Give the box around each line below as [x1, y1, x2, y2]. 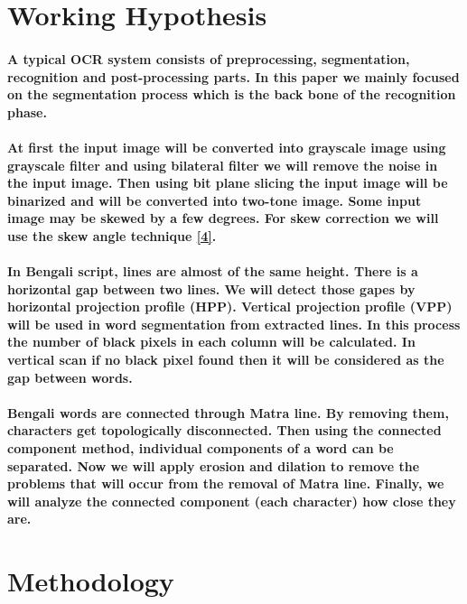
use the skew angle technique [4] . [7, 226, 217, 245]
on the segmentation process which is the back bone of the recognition [7, 85, 456, 104]
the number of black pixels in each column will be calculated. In [7, 332, 416, 351]
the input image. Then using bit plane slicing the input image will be [7, 173, 448, 192]
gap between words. [7, 367, 133, 386]
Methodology [7, 562, 174, 599]
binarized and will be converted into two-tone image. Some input [7, 190, 422, 209]
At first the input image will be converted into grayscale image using [7, 137, 446, 156]
